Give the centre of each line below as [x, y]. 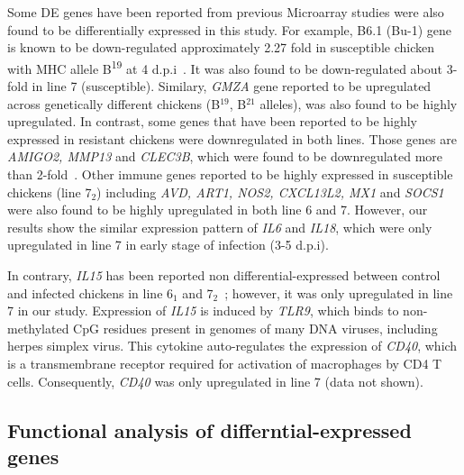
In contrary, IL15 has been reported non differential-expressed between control [224, 274]
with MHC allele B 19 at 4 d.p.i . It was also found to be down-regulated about [225, 67]
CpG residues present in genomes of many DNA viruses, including [255, 328]
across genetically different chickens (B [114, 103]
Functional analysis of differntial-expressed [209, 429]
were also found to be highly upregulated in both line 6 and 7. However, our [218, 210]
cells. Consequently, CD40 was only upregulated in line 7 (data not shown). [215, 381]
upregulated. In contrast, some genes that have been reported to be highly [212, 121]
